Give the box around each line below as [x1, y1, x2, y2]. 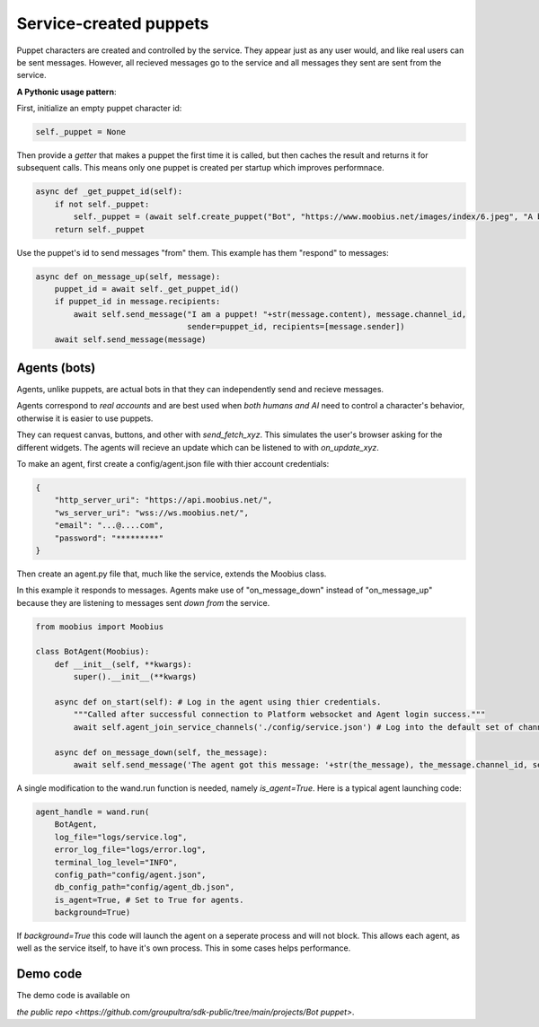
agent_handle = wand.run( [35, 806, 150, 817]
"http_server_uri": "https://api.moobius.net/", [54, 495, 273, 505]
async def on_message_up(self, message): [35, 271, 221, 282]
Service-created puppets [16, 13, 209, 33]
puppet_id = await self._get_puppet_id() [54, 284, 240, 294]
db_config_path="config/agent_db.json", [54, 882, 235, 892]
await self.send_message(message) [54, 334, 207, 345]
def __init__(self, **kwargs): [54, 659, 192, 669]
